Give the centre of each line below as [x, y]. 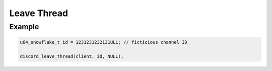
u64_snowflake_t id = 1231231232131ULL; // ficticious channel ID [104, 42]
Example [24, 27]
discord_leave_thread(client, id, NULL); [72, 56]
